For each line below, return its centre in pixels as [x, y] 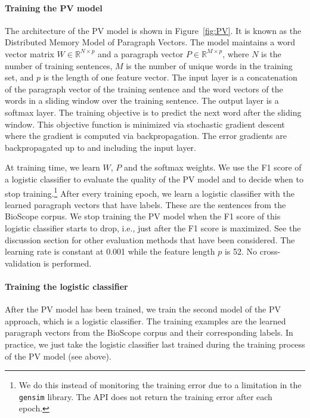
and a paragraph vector [141, 53]
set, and [19, 77]
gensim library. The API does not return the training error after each [145, 396]
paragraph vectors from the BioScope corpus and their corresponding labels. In [149, 332]
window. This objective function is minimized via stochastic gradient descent [145, 124]
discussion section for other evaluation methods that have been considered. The [150, 239]
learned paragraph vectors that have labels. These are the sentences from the [145, 204]
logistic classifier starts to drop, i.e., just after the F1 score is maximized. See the [153, 227]
